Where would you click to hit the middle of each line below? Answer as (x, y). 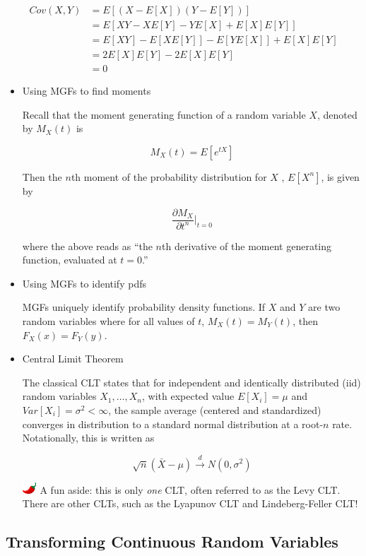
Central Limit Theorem (73, 359)
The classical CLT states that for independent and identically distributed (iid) (191, 382)
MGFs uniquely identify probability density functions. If (144, 307)
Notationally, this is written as (88, 438)
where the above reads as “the (87, 246)
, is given (340, 176)
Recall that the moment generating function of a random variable (164, 114)
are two (324, 307)
